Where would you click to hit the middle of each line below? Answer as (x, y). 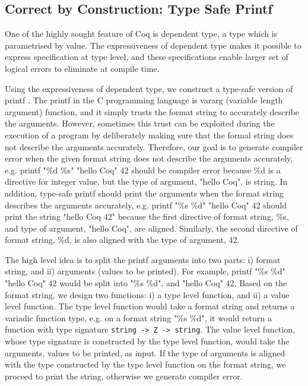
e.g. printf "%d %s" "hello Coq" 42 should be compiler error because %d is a (143, 170)
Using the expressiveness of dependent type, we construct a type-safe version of (149, 88)
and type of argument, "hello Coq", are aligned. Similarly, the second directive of (151, 228)
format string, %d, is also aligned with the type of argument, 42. (122, 240)
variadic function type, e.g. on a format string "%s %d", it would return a (138, 317)
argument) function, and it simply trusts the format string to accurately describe (152, 111)
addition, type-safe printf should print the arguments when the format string (144, 193)
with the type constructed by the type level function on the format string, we (145, 364)
